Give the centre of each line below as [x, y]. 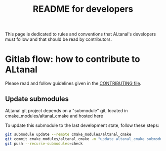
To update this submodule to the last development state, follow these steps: [82, 125]
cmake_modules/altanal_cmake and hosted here [54, 116]
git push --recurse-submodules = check [44, 144]
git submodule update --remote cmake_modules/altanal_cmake [68, 134]
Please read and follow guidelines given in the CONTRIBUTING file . [73, 83]
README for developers [83, 9]
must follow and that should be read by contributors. [59, 39]
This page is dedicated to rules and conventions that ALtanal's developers [81, 34]
